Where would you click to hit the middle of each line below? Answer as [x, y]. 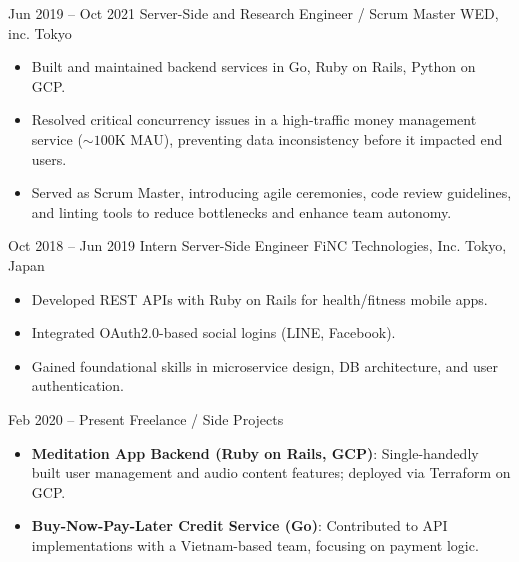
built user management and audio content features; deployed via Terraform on [271, 472]
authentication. [77, 385]
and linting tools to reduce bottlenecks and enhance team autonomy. [241, 211]
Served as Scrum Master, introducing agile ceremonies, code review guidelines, [271, 192]
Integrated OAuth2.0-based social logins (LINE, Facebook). [213, 332]
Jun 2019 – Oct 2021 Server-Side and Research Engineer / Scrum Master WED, [253, 13]
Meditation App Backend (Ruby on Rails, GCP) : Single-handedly [255, 452]
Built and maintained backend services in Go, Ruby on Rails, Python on [253, 66]
